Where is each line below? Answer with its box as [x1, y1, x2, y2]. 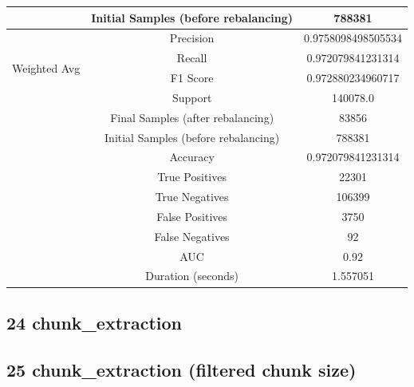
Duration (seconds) [145, 267, 239, 284]
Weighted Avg [12, 59, 81, 76]
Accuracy [169, 148, 215, 165]
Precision [169, 30, 215, 46]
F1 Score [170, 69, 214, 86]
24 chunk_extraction [6, 310, 183, 334]
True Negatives [155, 188, 229, 205]
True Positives [157, 168, 227, 185]
